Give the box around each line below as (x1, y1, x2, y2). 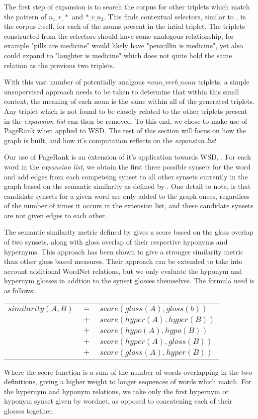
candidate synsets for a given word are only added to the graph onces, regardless (4, 190, 250, 201)
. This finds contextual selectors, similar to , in (103, 11, 246, 21)
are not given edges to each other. (4, 210, 107, 220)
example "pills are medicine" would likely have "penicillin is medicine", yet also (4, 40, 243, 51)
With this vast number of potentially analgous (4, 77, 145, 87)
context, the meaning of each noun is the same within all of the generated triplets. (4, 96, 255, 106)
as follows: (4, 285, 35, 296)
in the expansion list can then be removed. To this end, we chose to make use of (4, 115, 247, 126)
